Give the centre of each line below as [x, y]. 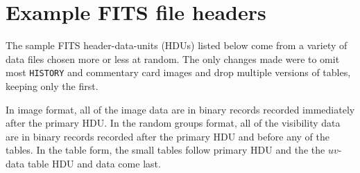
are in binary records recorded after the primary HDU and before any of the [168, 136]
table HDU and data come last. [94, 163]
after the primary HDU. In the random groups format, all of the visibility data [173, 123]
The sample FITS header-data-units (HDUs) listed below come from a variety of [177, 45]
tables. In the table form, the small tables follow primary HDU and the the [165, 150]
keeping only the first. [52, 85]
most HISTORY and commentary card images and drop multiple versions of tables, [178, 72]
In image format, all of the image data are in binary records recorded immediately [180, 109]
